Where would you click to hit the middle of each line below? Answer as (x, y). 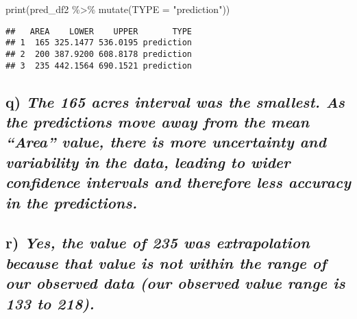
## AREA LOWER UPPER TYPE (99, 31)
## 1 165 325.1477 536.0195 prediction (99, 43)
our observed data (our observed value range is (175, 283)
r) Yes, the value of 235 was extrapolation (158, 243)
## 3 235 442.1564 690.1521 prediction (99, 66)
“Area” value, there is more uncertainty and (166, 142)
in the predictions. (72, 202)
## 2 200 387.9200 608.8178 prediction (99, 54)
